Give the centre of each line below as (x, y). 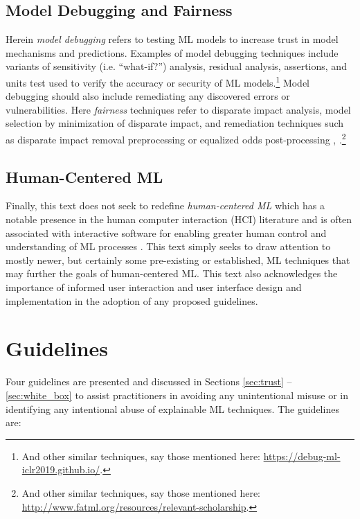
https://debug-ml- (302, 456)
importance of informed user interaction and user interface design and (154, 287)
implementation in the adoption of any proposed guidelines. (132, 300)
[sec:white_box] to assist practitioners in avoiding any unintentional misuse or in (177, 395)
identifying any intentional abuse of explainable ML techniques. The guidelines (172, 408)
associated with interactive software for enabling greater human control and (166, 232)
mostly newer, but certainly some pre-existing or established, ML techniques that (178, 259)
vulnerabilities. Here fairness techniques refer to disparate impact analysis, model (178, 109)
